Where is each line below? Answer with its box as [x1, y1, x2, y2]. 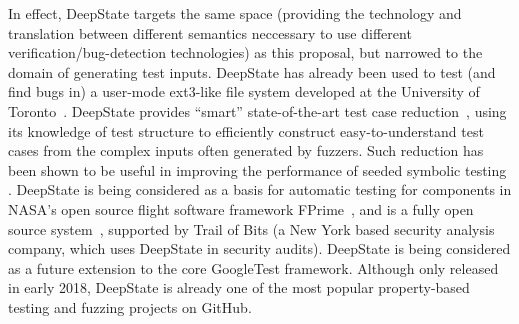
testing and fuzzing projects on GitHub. [8, 296, 252, 317]
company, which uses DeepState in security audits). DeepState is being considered [8, 238, 511, 259]
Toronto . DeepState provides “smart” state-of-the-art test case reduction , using [8, 100, 507, 121]
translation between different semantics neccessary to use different [8, 22, 412, 43]
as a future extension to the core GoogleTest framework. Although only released [8, 257, 499, 278]
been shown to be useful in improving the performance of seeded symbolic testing [8, 159, 507, 180]
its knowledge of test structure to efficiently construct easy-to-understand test [8, 120, 484, 141]
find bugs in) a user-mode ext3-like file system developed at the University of [8, 81, 480, 102]
